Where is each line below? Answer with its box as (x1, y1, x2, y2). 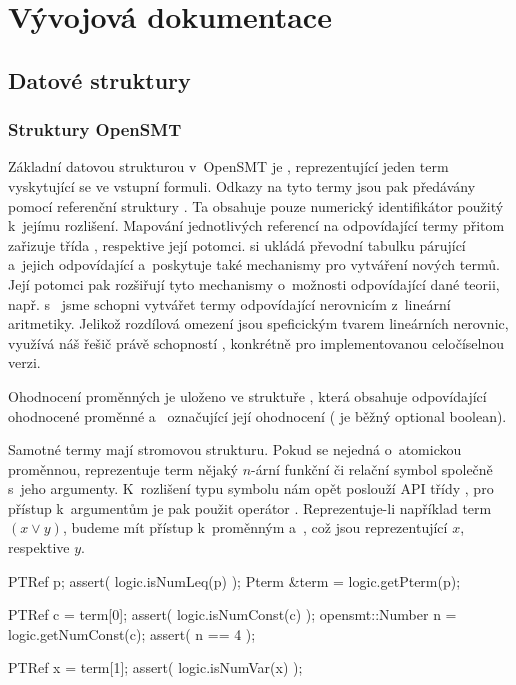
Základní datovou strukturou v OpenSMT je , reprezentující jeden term (8, 156, 449, 177)
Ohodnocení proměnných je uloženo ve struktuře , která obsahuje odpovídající (8, 385, 487, 406)
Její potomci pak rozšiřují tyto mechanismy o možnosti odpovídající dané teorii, (8, 273, 500, 294)
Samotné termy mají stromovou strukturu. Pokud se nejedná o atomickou (8, 439, 462, 460)
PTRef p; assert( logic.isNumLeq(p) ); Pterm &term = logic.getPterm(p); (8, 570, 461, 591)
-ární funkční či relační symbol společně (251, 458, 493, 479)
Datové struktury (8, 64, 191, 95)
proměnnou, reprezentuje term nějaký (8, 458, 239, 479)
